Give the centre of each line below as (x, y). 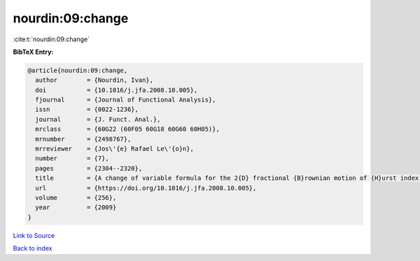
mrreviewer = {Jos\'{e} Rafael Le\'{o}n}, (114, 149)
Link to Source (34, 235)
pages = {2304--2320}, (89, 168)
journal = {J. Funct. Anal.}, (98, 119)
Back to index (33, 248)
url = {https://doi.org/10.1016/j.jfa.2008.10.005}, (146, 188)
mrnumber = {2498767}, (83, 139)
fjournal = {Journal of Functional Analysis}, (126, 100)
